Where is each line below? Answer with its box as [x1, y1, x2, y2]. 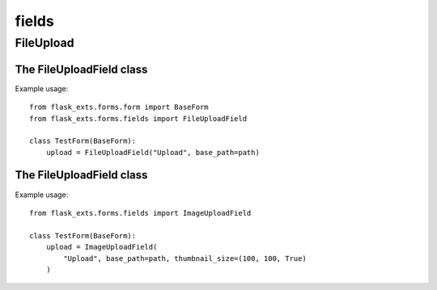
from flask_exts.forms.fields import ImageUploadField [29, 208, 252, 217]
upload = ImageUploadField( [45, 242, 158, 252]
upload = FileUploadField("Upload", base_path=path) [45, 148, 261, 157]
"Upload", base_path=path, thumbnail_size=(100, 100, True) [63, 254, 307, 263]
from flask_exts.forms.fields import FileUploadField [29, 114, 247, 123]
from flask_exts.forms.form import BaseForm [29, 103, 210, 112]
